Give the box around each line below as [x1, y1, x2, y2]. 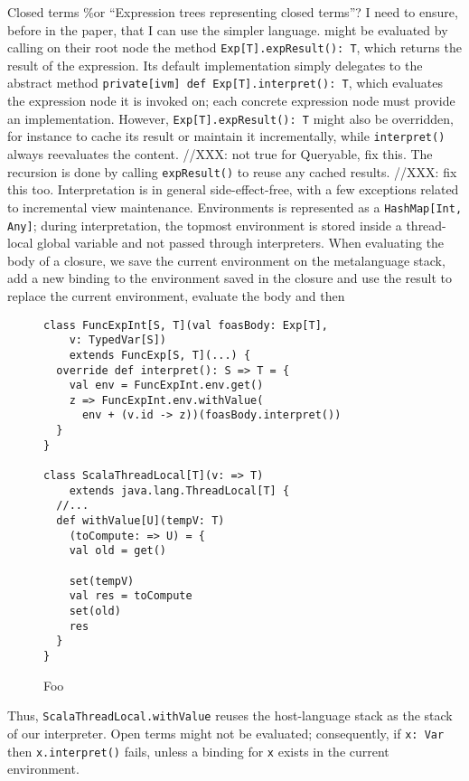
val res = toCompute [69, 589, 192, 603]
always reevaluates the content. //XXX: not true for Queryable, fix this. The [7, 145, 433, 163]
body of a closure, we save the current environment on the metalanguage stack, [7, 250, 446, 269]
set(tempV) [69, 574, 135, 588]
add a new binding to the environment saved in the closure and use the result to [7, 268, 452, 287]
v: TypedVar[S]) [69, 334, 167, 347]
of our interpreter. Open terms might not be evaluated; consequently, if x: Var [7, 723, 445, 742]
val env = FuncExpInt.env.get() [69, 379, 264, 392]
